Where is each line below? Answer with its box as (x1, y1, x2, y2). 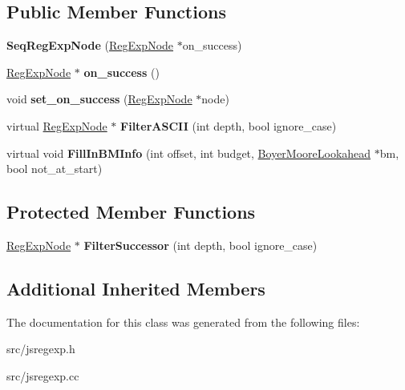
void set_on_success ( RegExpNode (6, 90, 192, 107)
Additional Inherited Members (6, 275, 265, 300)
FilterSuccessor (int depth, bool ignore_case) (83, 236, 318, 253)
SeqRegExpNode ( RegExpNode (6, 37, 174, 54)
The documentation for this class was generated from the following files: (6, 313, 360, 330)
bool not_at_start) (6, 160, 103, 177)
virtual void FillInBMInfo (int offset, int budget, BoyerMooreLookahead (6, 144, 371, 161)
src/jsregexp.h (6, 340, 75, 357)
